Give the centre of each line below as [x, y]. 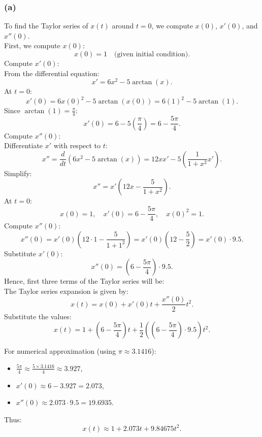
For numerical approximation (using [60, 351]
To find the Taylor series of [46, 26]
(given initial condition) [151, 54]
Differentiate [24, 145]
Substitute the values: [38, 316]
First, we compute [32, 45]
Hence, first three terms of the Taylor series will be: [84, 281]
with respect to [77, 145]
